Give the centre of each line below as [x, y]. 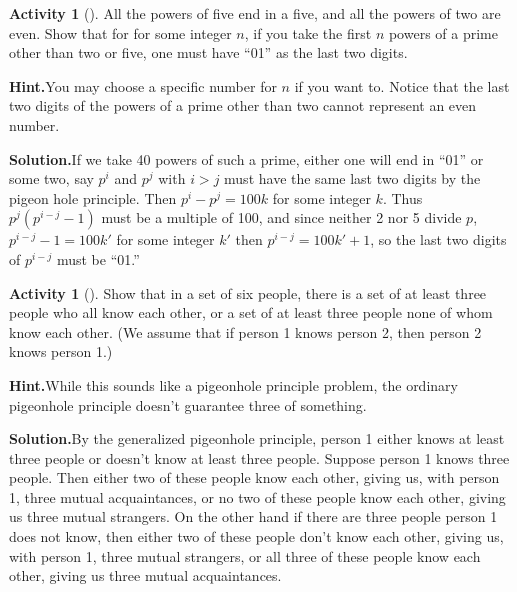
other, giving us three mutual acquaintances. [145, 575]
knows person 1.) [61, 351]
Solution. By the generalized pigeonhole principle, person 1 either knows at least [257, 438]
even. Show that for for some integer [120, 32]
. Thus [402, 197]
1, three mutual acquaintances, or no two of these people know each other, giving [257, 496]
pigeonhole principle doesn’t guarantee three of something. [188, 404]
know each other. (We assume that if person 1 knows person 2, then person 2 [245, 331]
